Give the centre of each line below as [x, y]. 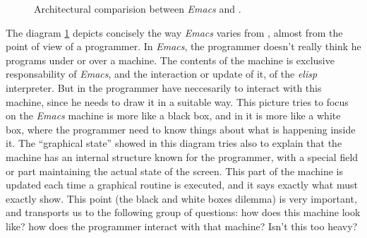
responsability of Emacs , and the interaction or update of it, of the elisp [162, 74]
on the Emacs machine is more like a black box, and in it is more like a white [173, 115]
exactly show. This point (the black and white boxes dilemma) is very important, [181, 198]
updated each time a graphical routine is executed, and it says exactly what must [182, 185]
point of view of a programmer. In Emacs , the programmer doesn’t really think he [183, 46]
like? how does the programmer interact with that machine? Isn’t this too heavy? [182, 226]
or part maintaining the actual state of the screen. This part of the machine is [175, 171]
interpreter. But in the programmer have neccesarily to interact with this [164, 87]
